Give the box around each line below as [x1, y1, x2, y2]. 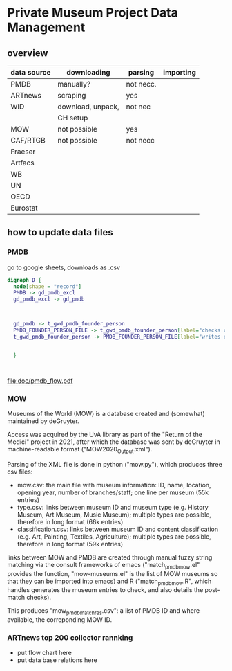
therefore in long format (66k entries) [17, 517, 124, 526]
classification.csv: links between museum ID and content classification [17, 525, 219, 533]
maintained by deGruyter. [7, 417, 79, 425]
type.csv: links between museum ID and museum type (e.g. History [17, 503, 209, 511]
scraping [57, 91, 86, 100]
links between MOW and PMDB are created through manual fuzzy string [7, 553, 213, 562]
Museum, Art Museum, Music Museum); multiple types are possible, [17, 510, 212, 519]
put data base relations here [17, 656, 98, 664]
